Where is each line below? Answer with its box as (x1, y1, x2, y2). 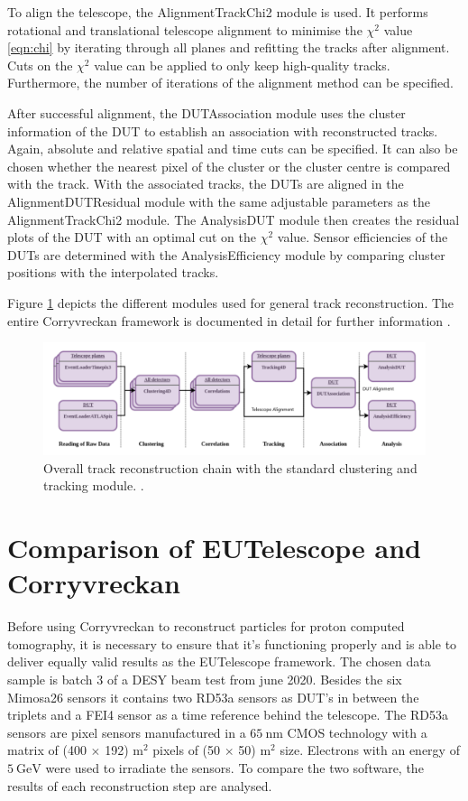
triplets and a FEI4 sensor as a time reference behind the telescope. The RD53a (7, 705, 448, 724)
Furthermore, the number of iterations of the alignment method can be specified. (7, 73, 454, 92)
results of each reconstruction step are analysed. (7, 776, 272, 795)
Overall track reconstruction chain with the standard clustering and (43, 458, 418, 477)
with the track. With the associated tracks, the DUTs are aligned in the (7, 174, 404, 193)
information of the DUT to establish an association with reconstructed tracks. (7, 121, 438, 140)
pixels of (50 (152, 740, 221, 759)
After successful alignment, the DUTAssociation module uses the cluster (7, 103, 406, 122)
